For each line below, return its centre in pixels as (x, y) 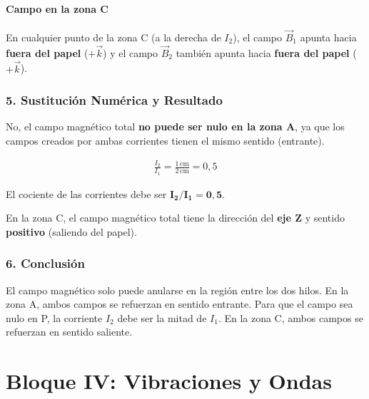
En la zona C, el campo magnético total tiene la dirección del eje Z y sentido (175, 218)
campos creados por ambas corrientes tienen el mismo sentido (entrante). (165, 141)
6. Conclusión (45, 263)
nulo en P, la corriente (54, 317)
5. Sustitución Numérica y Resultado (114, 100)
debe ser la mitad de (162, 317)
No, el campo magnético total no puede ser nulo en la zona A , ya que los (175, 126)
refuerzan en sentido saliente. (69, 332)
